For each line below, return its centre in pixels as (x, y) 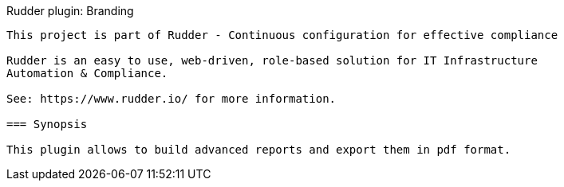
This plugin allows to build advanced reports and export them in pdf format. (259, 150)
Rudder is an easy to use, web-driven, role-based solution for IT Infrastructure (272, 60)
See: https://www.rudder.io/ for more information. (172, 99)
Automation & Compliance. (87, 73)
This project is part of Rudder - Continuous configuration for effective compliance (282, 35)
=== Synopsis (47, 124)
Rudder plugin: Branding (70, 11)
